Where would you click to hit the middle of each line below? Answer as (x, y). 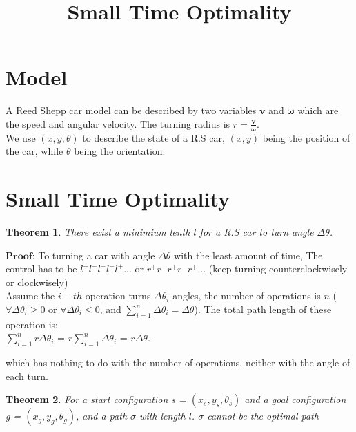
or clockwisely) (37, 282)
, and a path (102, 416)
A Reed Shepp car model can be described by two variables (131, 110)
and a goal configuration (295, 399)
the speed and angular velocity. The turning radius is (118, 123)
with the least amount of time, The (248, 255)
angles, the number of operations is (247, 295)
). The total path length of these (263, 309)
